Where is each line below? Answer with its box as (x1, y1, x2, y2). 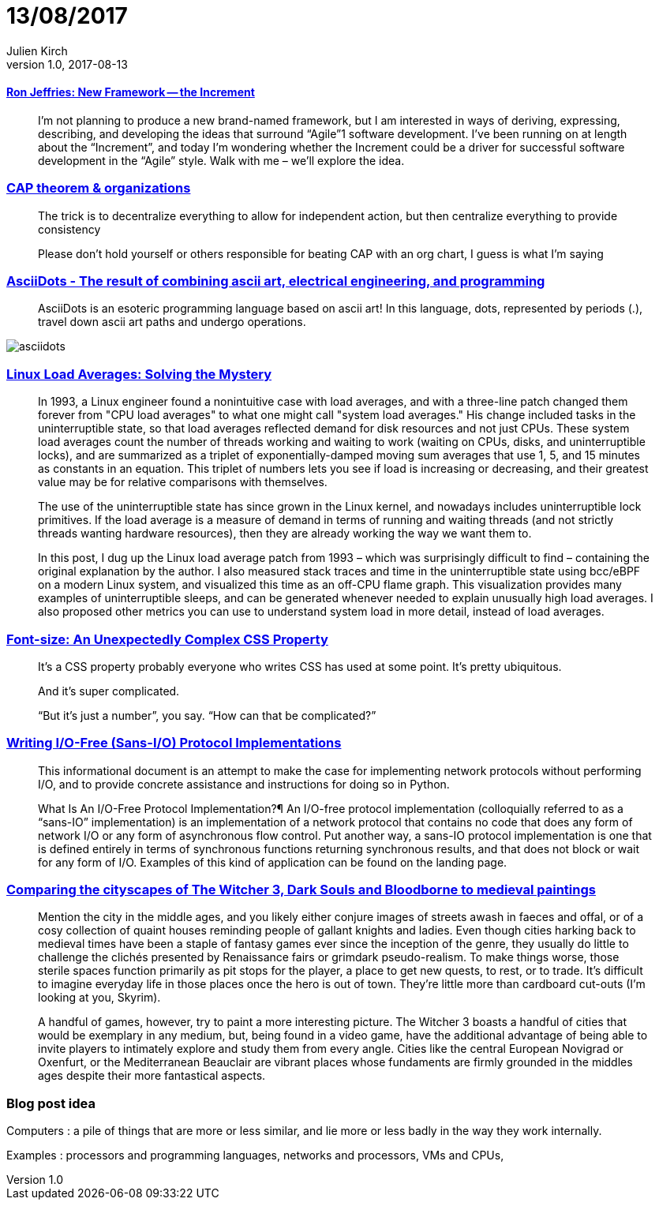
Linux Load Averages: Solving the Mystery (6, 365, 272, 382)
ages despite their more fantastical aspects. (38, 1069, 266, 1083)
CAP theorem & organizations (6, 180, 191, 197)
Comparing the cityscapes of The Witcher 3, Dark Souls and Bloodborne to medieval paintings (6, 882, 596, 898)
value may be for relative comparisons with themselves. (38, 475, 328, 489)
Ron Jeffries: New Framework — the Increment (6, 85, 255, 99)
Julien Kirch (6, 43, 68, 58)
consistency (38, 222, 101, 236)
